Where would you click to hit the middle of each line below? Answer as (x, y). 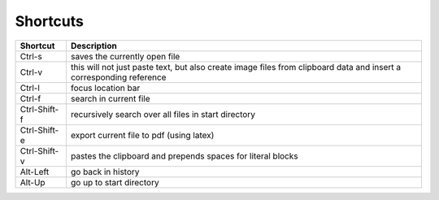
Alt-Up (33, 182)
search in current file (110, 98)
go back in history (105, 172)
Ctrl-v (31, 72)
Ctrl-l (30, 88)
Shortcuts (50, 21)
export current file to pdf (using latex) (142, 135)
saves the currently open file (125, 56)
